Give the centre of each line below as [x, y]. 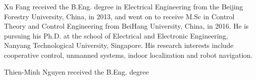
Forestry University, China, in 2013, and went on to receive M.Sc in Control [119, 16]
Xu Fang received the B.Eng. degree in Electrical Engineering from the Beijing [124, 6]
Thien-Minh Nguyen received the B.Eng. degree [76, 71]
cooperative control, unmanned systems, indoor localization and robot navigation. [128, 55]
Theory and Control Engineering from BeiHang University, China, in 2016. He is [127, 26]
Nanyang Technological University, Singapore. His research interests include [119, 45]
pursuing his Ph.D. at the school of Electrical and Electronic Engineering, [116, 35]
